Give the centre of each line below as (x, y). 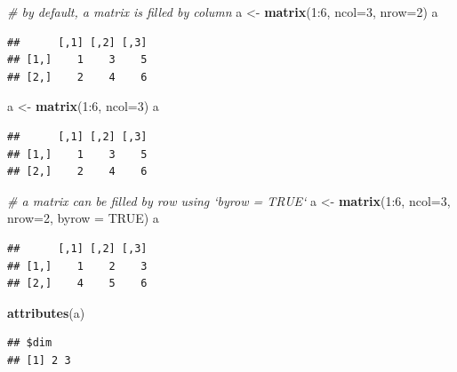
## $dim (30, 343)
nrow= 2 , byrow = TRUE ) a (83, 218)
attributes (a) (46, 312)
